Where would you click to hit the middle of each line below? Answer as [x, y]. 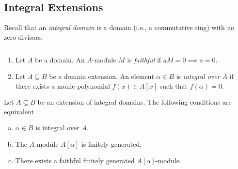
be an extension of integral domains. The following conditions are [135, 102]
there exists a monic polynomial [63, 85]
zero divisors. [23, 37]
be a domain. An [60, 60]
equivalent [19, 111]
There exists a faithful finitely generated [75, 160]
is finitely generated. [111, 144]
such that [174, 85]
